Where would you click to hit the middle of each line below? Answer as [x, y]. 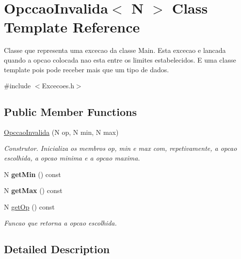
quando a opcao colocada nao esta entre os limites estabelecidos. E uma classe [120, 59]
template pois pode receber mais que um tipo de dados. [87, 69]
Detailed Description [57, 249]
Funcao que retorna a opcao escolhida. [60, 223]
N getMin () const [32, 174]
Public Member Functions [70, 112]
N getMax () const [33, 190]
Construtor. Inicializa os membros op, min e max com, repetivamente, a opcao [120, 148]
